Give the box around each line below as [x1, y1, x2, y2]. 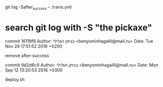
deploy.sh [5, 76, 25, 82]
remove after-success [5, 53, 50, 58]
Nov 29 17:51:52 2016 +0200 [5, 43, 62, 49]
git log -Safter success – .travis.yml [5, 4, 72, 11]
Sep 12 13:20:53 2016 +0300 [5, 67, 63, 73]
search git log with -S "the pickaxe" [5, 22, 152, 33]
